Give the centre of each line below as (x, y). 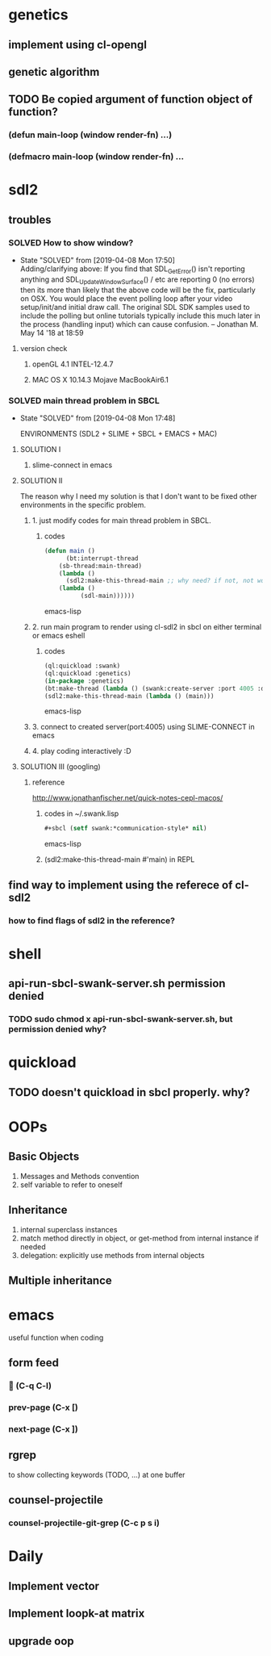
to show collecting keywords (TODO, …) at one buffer (97, 1474)
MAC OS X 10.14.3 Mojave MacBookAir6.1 (100, 379)
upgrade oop (41, 1641)
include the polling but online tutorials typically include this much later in (140, 316)
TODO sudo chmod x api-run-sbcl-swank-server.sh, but (121, 1019)
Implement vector (54, 1586)
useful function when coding (56, 1337)
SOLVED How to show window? (71, 242)
